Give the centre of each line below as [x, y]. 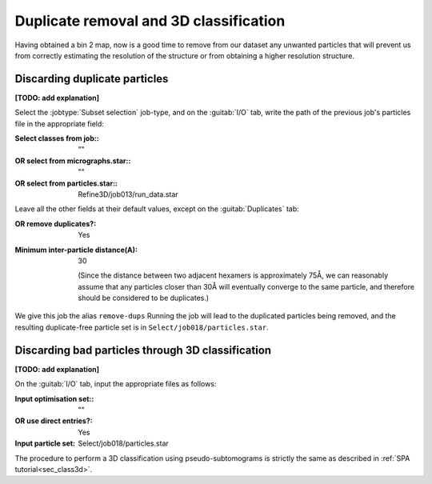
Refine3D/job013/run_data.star [128, 194]
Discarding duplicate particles [92, 79]
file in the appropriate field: [59, 123]
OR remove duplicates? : [56, 223]
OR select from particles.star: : [66, 183]
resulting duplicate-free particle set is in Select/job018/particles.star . [142, 327]
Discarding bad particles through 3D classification [143, 350]
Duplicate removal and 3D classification [150, 21]
